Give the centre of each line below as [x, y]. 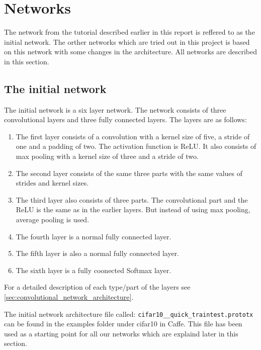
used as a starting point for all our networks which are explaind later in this [121, 333]
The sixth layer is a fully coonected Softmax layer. [94, 270]
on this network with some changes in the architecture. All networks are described [131, 52]
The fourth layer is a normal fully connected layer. [94, 236]
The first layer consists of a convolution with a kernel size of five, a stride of [133, 136]
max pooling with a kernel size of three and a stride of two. [107, 156]
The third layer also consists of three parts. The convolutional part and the [132, 199]
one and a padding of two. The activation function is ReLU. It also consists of [136, 146]
